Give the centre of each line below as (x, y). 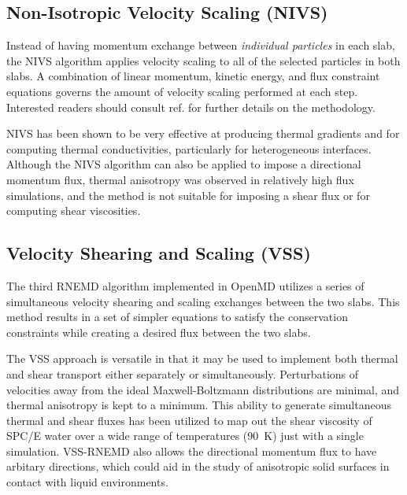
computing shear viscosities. (74, 211)
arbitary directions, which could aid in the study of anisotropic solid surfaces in (198, 466)
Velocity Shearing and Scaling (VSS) (159, 253)
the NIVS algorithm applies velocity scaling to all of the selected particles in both (203, 60)
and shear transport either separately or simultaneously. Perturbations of (183, 373)
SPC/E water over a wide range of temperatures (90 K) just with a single (185, 436)
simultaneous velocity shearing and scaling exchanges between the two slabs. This (203, 301)
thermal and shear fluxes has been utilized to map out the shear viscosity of (189, 420)
